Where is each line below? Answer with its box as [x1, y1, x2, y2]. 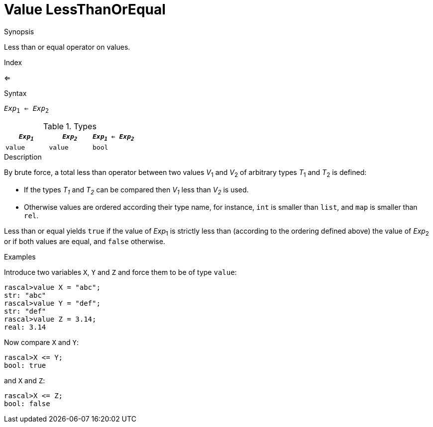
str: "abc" [4, 291, 46, 299]
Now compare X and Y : [4, 338, 79, 346]
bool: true [4, 361, 46, 369]
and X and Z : [4, 376, 45, 385]
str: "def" [4, 307, 46, 315]
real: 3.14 [4, 323, 46, 331]
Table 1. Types [43, 121, 97, 131]
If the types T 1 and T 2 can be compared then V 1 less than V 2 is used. [24, 185, 249, 196]
